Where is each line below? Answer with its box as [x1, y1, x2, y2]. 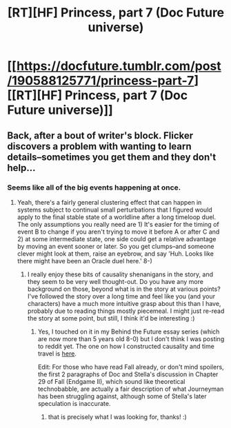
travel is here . [37, 349, 77, 358]
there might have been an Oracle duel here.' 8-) [17, 256, 153, 265]
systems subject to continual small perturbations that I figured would [17, 205, 212, 214]
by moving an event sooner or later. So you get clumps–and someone [17, 242, 214, 250]
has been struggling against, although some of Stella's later [37, 391, 207, 400]
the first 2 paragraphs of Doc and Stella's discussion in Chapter [37, 370, 219, 378]
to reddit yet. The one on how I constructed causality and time [37, 342, 215, 350]
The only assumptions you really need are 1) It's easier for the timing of [17, 220, 219, 228]
